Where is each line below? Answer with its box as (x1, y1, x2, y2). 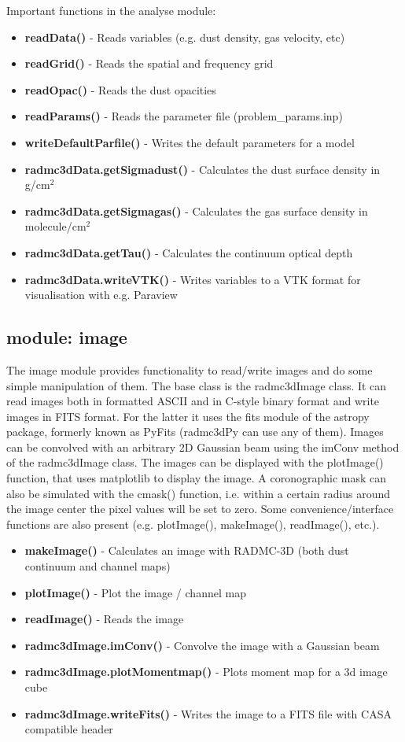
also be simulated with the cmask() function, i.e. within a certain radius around (6, 485, 391, 501)
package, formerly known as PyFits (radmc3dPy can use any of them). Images (6, 423, 384, 440)
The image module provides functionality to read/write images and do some (6, 361, 373, 378)
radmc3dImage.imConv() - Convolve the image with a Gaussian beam (24, 637, 380, 653)
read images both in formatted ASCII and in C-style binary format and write (6, 393, 380, 409)
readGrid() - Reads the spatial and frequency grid (24, 55, 274, 72)
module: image (6, 325, 127, 349)
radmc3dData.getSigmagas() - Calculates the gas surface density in (24, 202, 368, 219)
